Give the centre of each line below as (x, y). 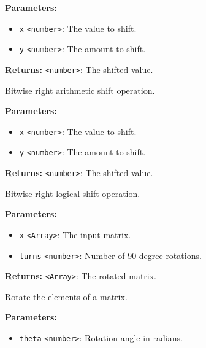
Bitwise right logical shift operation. (73, 193)
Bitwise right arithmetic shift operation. (80, 90)
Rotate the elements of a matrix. (66, 296)
